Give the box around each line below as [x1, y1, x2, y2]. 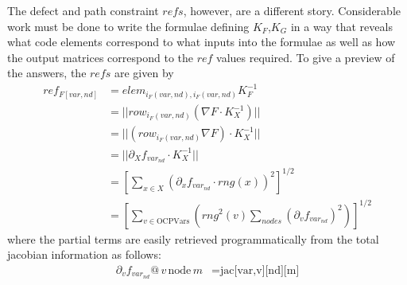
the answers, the [7, 64, 87, 81]
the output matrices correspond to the [7, 49, 193, 65]
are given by [114, 64, 174, 81]
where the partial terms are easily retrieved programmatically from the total [7, 230, 379, 247]
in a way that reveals [290, 18, 393, 34]
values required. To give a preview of [216, 49, 395, 65]
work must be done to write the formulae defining [7, 18, 250, 34]
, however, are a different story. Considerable [183, 2, 401, 18]
